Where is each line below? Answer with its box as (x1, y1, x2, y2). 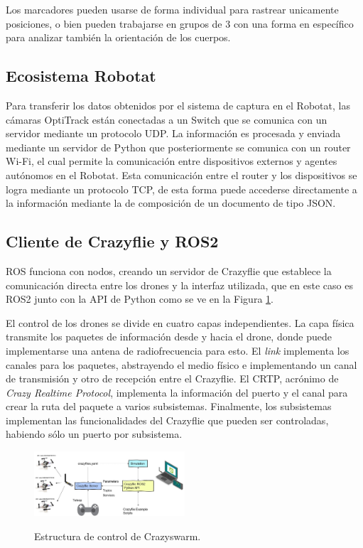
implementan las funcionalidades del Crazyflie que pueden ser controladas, (6, 412, 329, 427)
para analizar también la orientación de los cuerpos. (6, 30, 231, 45)
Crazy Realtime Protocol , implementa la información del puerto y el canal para (6, 385, 348, 399)
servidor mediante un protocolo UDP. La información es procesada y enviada (6, 126, 341, 141)
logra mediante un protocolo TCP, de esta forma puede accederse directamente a (6, 181, 357, 196)
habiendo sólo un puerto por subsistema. (6, 426, 183, 441)
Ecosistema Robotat (6, 65, 156, 87)
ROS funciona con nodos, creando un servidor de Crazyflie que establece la (6, 263, 332, 278)
